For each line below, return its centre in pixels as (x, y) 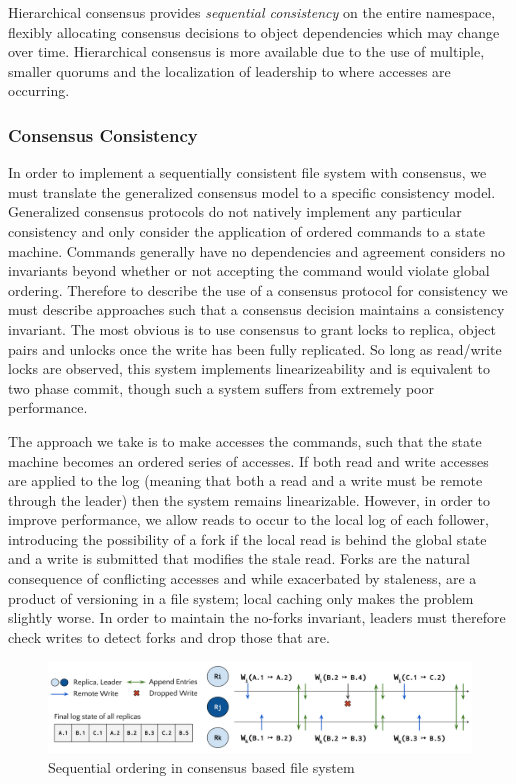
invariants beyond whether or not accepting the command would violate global (249, 270)
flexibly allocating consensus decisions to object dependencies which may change (254, 31)
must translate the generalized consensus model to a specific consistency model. (252, 191)
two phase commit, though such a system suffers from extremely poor (221, 387)
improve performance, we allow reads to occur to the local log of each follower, (248, 519)
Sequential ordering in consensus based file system (201, 766)
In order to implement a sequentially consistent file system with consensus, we (247, 172)
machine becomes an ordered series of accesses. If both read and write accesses (248, 460)
